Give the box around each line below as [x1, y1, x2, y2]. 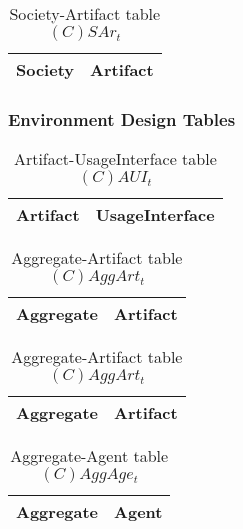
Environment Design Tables [8, 106, 236, 131]
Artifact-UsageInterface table [13, 147, 217, 171]
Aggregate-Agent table [10, 444, 169, 468]
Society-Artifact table [9, 2, 161, 25]
